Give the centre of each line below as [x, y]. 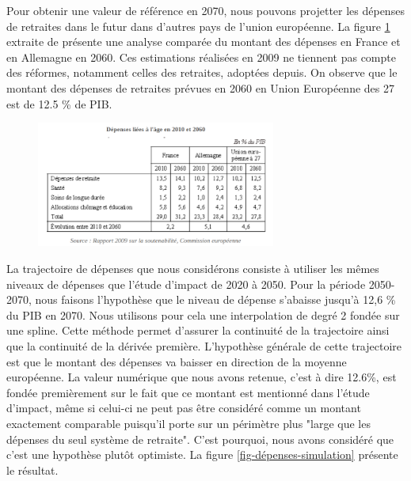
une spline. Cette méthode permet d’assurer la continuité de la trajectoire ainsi [198, 330]
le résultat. [32, 470]
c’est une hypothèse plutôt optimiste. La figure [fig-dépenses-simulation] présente [202, 454]
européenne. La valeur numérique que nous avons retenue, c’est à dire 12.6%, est [202, 377]
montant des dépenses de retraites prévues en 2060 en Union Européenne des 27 [200, 87]
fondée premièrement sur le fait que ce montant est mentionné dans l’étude [188, 392]
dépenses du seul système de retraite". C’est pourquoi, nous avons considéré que [200, 439]
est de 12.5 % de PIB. [59, 103]
